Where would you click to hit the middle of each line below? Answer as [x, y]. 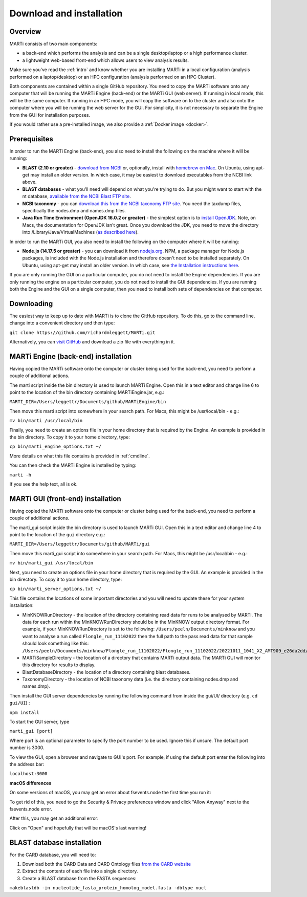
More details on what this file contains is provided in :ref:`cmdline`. [80, 456]
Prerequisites [31, 139]
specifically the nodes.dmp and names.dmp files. [74, 211]
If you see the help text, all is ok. [43, 484]
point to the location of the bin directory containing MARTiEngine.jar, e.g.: [87, 392]
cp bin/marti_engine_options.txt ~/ [56, 447]
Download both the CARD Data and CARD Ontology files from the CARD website [107, 864]
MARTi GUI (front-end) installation [65, 499]
